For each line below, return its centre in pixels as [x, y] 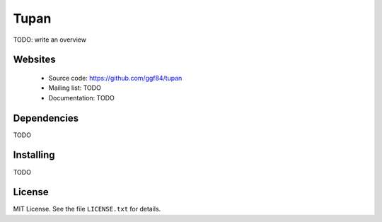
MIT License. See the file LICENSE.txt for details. [87, 209]
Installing [34, 155]
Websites [34, 60]
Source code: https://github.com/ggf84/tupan [115, 78]
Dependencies [46, 118]
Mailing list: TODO [75, 88]
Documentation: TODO [81, 98]
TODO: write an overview [50, 40]
